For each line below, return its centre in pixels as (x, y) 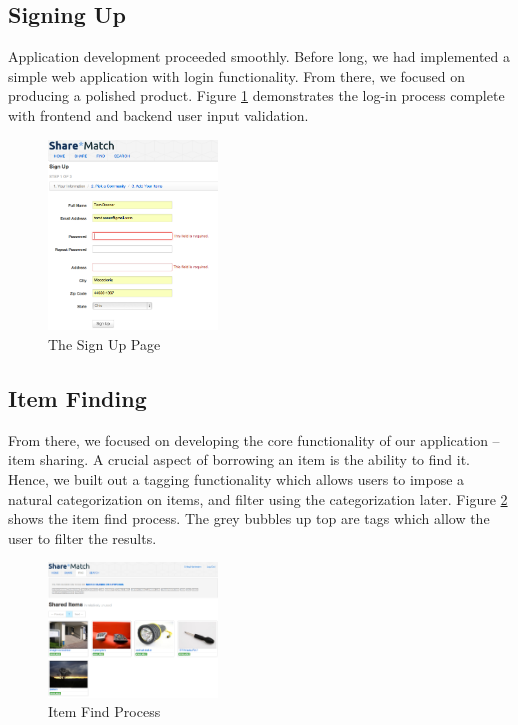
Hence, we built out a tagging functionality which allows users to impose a (236, 478)
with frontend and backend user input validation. (158, 114)
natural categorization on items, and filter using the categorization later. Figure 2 (258, 498)
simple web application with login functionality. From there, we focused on (237, 75)
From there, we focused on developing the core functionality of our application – (254, 439)
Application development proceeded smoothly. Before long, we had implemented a (259, 56)
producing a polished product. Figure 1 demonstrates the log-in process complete (256, 95)
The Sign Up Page (104, 344)
